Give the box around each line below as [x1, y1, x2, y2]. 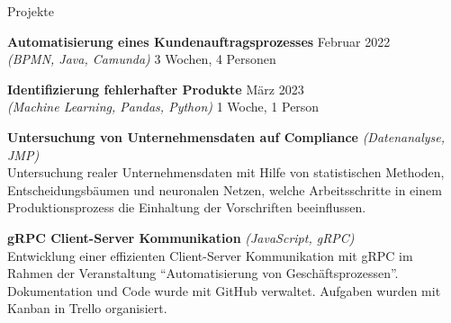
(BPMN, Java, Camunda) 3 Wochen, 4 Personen [7, 49, 276, 68]
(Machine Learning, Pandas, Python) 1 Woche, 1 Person [7, 97, 320, 116]
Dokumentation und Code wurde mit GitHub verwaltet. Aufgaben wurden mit [7, 281, 441, 300]
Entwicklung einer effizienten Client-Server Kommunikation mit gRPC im [7, 246, 413, 265]
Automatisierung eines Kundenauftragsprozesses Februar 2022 [7, 31, 391, 50]
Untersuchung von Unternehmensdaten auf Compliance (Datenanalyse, [7, 127, 446, 146]
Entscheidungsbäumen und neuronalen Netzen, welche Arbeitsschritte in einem [7, 180, 442, 199]
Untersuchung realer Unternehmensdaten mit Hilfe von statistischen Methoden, [7, 163, 445, 182]
